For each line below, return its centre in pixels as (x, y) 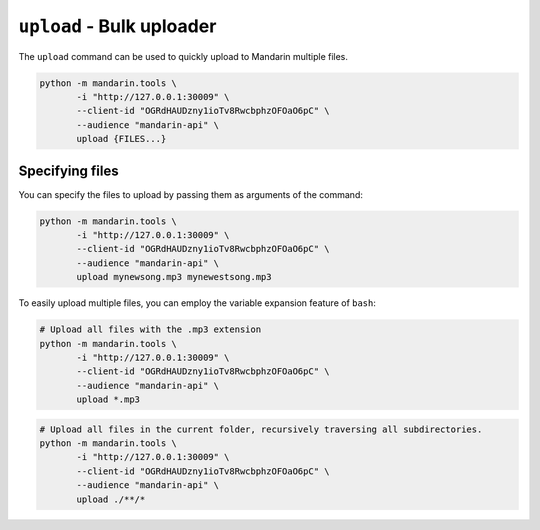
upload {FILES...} (121, 139)
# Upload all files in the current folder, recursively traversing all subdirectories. (261, 429)
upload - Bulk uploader (117, 26)
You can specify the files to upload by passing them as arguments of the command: (191, 194)
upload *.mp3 (108, 399)
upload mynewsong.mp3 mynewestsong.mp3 (174, 277)
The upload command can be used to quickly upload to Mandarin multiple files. (183, 56)
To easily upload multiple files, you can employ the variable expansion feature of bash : (197, 303)
